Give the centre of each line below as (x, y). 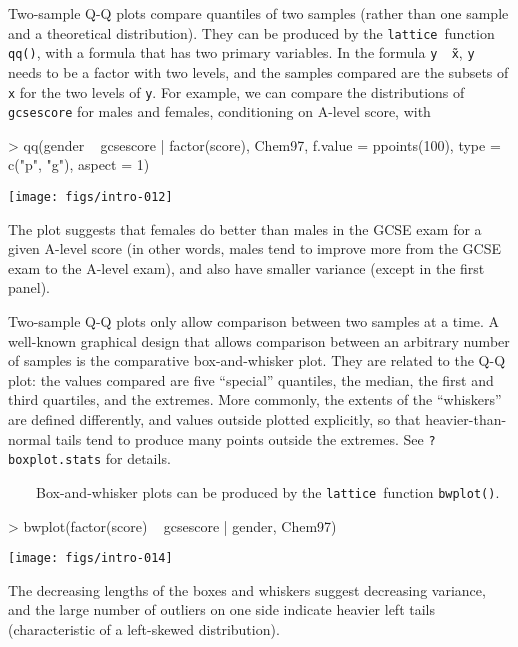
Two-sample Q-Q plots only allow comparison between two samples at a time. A (254, 321)
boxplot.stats (55, 460)
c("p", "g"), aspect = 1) (79, 164)
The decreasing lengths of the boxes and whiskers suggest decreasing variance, (247, 589)
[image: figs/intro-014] (90, 558)
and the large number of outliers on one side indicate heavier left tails (221, 609)
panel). (29, 287)
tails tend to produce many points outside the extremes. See (239, 438)
